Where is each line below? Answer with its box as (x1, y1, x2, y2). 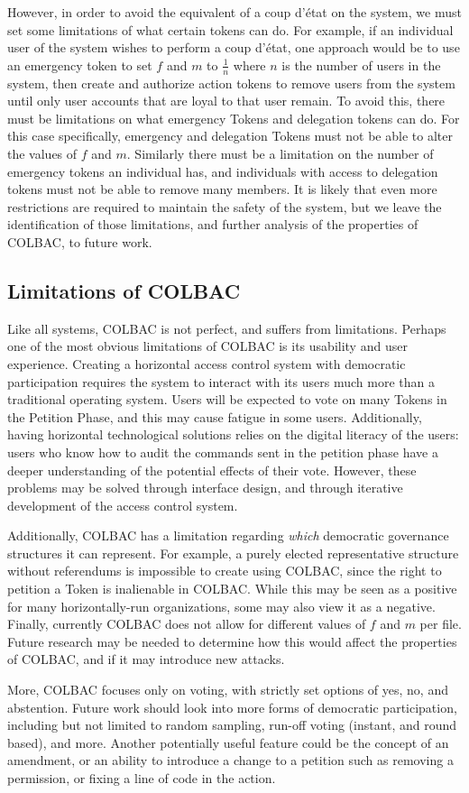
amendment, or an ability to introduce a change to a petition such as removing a (7, 751, 454, 770)
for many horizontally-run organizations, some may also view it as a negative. (7, 596, 436, 615)
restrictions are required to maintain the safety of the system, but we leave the (7, 197, 442, 216)
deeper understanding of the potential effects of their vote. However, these (7, 460, 417, 479)
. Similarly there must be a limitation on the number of (126, 143, 434, 162)
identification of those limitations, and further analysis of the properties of (7, 215, 418, 234)
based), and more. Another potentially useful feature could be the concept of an (7, 733, 449, 752)
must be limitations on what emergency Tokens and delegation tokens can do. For (7, 108, 460, 127)
